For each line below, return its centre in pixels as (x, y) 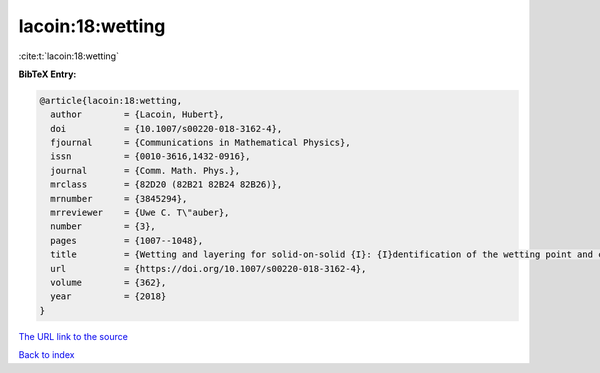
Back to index (46, 355)
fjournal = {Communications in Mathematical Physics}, (200, 143)
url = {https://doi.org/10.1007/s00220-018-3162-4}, (208, 268)
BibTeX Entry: (47, 74)
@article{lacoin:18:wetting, (111, 100)
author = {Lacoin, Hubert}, (137, 114)
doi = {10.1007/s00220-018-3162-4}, (166, 128)
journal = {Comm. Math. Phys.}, (145, 170)
